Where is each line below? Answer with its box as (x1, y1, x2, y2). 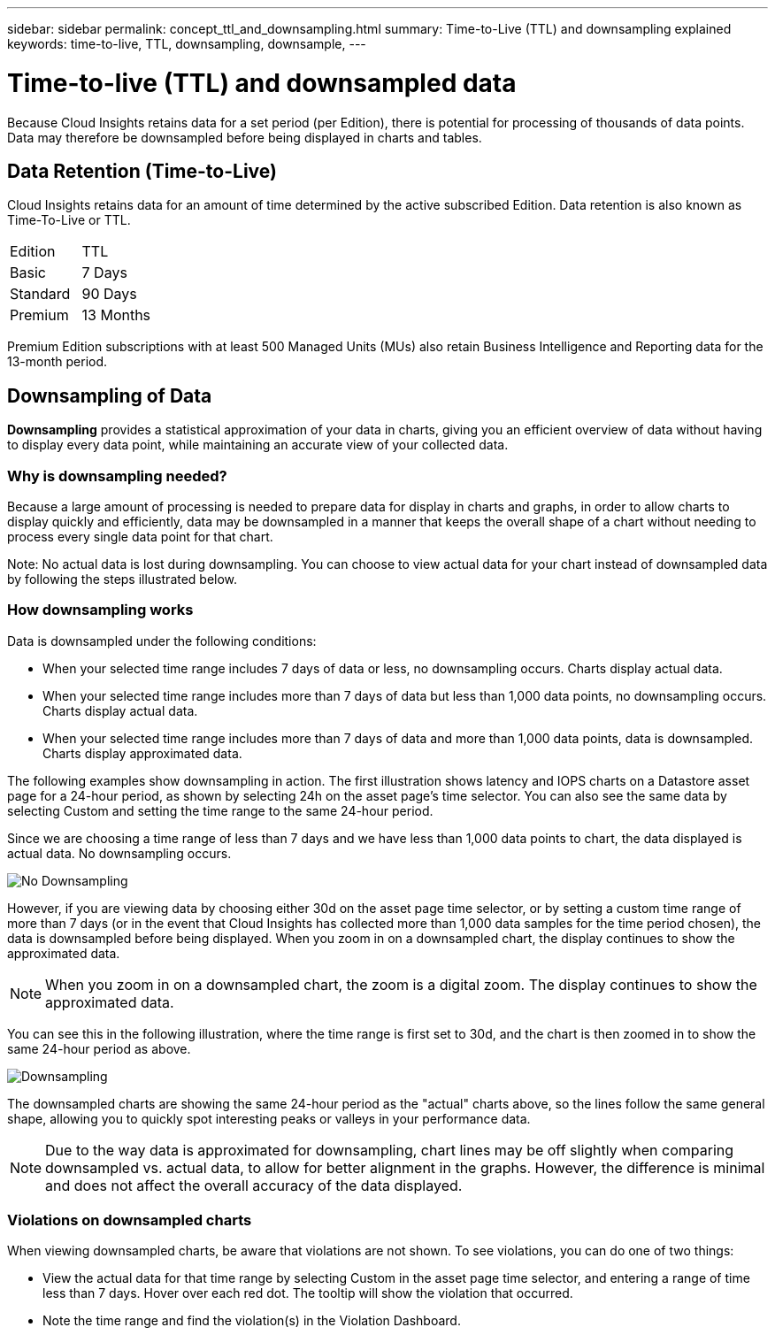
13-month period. (7, 354, 108, 370)
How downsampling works (7, 601, 194, 619)
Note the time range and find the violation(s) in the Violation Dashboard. (42, 1313, 461, 1329)
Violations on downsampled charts (7, 1211, 252, 1230)
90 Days (81, 285, 137, 303)
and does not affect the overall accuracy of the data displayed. (45, 1176, 463, 1194)
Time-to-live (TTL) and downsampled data (7, 67, 517, 98)
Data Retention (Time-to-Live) (7, 159, 277, 182)
